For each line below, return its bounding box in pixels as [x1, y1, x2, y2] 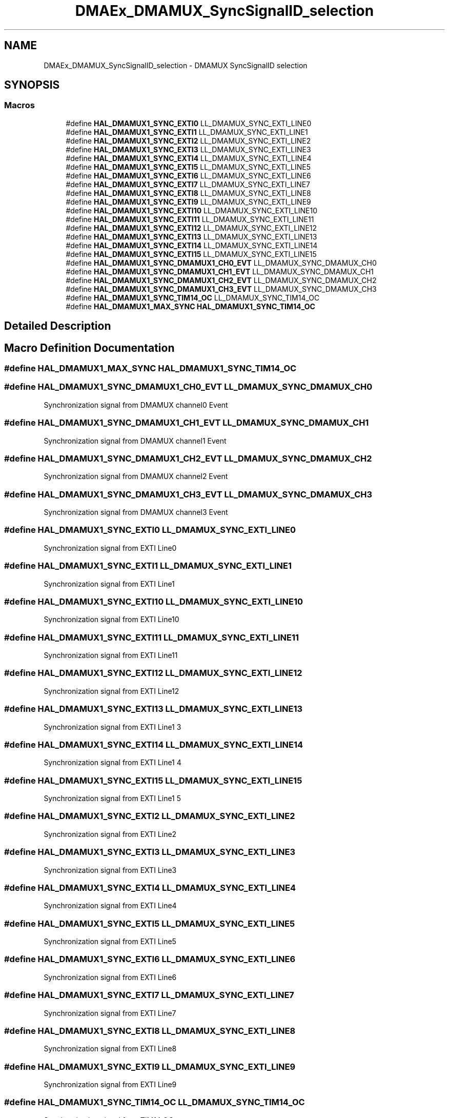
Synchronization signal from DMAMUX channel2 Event [44, 472, 228, 481]
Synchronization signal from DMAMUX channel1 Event [44, 436, 227, 445]
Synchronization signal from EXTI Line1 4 [44, 758, 181, 767]
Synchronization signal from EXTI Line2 [44, 829, 177, 838]
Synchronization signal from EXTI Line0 [44, 543, 177, 552]
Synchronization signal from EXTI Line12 [44, 686, 179, 695]
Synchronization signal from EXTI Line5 [44, 937, 176, 946]
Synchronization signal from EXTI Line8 [44, 1044, 177, 1053]
